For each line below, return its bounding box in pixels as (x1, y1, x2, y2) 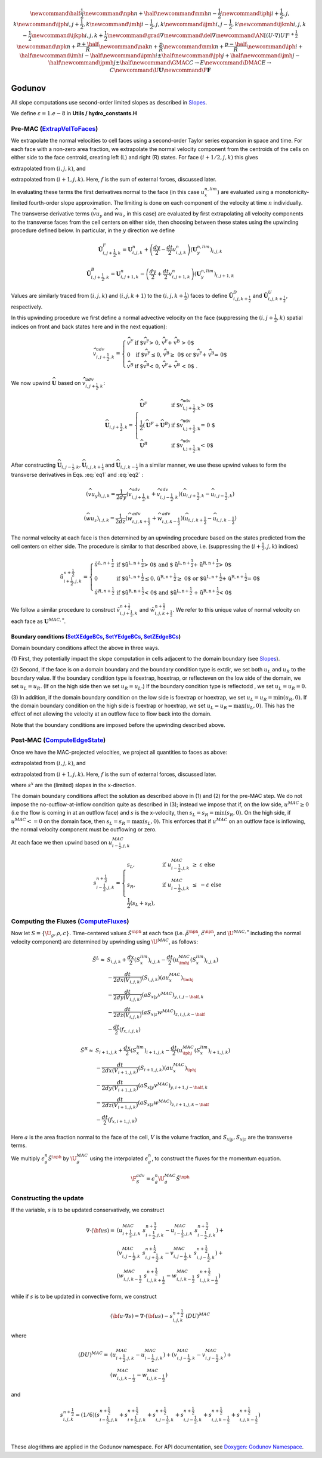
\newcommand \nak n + (98, 43, 158, 50)
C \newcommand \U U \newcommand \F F (109, 66, 211, 73)
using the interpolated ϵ (89, 1155, 148, 1162)
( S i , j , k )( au (141, 974, 169, 982)
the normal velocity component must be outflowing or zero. (11, 825, 157, 833)
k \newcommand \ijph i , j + (13, 21, 80, 27)
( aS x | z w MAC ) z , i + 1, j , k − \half (138, 1099, 209, 1108)
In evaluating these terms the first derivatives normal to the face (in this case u (11, 189, 205, 196)
